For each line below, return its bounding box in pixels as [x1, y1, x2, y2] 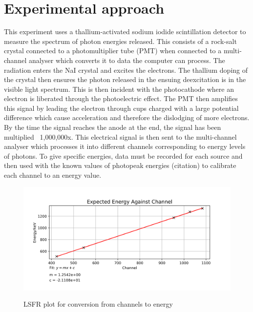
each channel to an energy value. [4, 170, 102, 180]
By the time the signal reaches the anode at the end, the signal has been [4, 122, 221, 132]
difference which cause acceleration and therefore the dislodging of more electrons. [4, 112, 250, 123]
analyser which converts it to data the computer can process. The [28, 55, 225, 65]
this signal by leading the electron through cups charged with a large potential [4, 103, 239, 113]
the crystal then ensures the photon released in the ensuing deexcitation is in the [4, 74, 246, 84]
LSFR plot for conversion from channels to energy [23, 299, 173, 309]
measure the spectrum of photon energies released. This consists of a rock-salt [4, 36, 237, 46]
